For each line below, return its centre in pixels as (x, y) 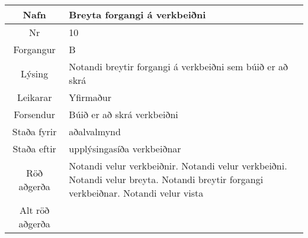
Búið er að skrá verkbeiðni (123, 114)
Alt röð (35, 210)
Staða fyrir (34, 131)
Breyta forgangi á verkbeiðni (137, 14)
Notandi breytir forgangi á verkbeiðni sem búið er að (179, 66)
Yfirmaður (90, 97)
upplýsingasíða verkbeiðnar (125, 149)
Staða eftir (34, 149)
